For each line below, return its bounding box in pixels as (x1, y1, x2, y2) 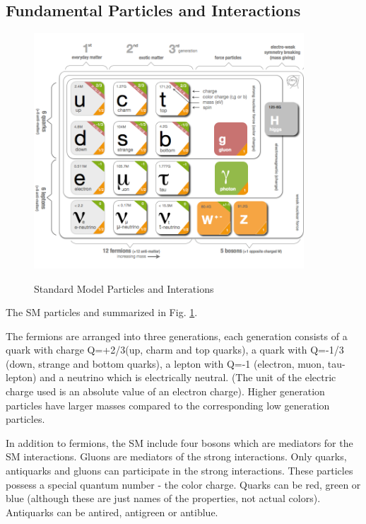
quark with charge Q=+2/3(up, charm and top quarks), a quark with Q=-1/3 (6, 342, 344, 357)
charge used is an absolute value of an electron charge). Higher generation (6, 384, 325, 399)
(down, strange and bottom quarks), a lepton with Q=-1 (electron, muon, (6, 356, 325, 371)
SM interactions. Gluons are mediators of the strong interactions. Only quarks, (6, 449, 347, 464)
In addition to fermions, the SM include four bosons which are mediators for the (6, 435, 353, 450)
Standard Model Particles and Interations (34, 281, 214, 296)
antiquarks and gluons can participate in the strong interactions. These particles (6, 463, 353, 478)
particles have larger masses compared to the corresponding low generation (6, 397, 330, 412)
